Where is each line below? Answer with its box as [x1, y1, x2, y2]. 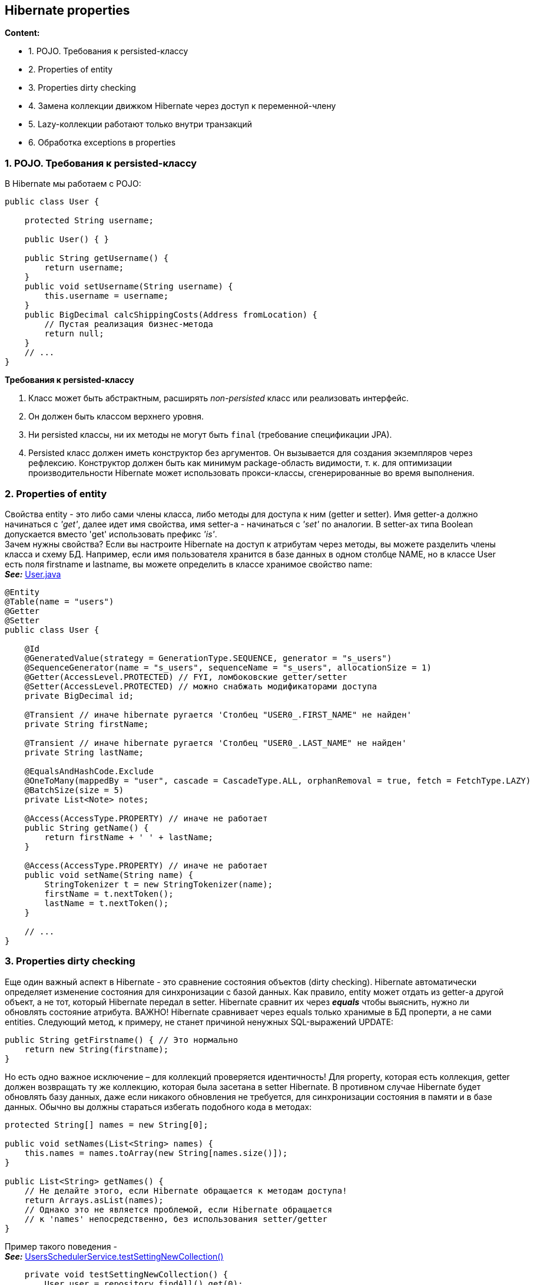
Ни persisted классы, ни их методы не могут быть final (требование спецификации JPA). [28, 430, 392, 440]
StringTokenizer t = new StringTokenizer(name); [44, 879, 273, 889]
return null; [44, 329, 104, 339]
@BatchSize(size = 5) [24, 785, 124, 795]
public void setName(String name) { [24, 870, 194, 880]
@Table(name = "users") [5, 596, 114, 606]
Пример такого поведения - [5, 1241, 117, 1251]
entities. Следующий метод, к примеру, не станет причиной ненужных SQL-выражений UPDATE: [5, 1016, 394, 1027]
